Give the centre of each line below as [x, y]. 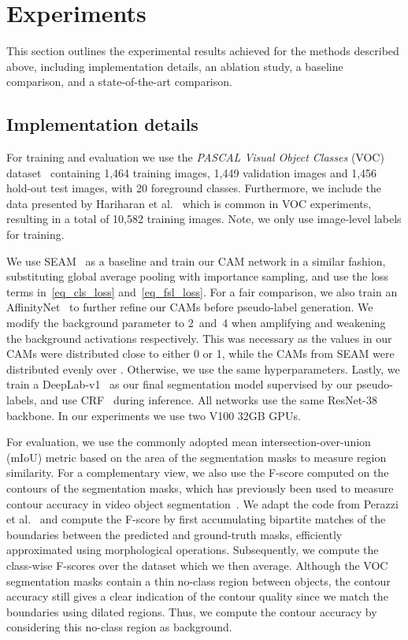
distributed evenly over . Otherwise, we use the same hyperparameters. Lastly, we [203, 368]
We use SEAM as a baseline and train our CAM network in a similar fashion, [196, 260]
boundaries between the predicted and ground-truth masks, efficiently [174, 534]
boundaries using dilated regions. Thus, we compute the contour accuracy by [192, 611]
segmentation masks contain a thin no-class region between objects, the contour [198, 580]
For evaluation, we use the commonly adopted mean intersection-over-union [189, 442]
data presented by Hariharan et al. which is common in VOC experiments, [189, 203]
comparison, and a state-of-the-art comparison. [119, 82]
